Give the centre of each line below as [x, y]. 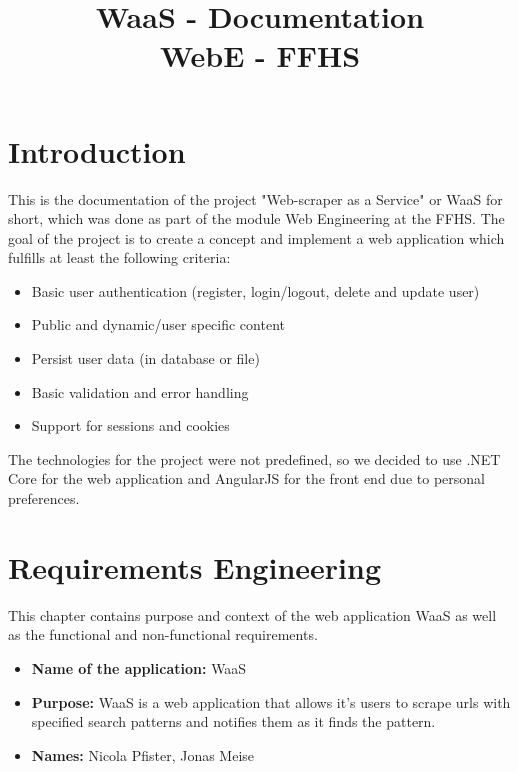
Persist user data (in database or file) [145, 358]
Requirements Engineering [194, 566]
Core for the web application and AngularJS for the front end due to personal [246, 478]
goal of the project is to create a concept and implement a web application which [256, 237]
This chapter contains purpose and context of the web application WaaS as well [252, 614]
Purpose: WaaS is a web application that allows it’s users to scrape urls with [271, 701]
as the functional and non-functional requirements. [163, 634]
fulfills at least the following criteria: [119, 257]
